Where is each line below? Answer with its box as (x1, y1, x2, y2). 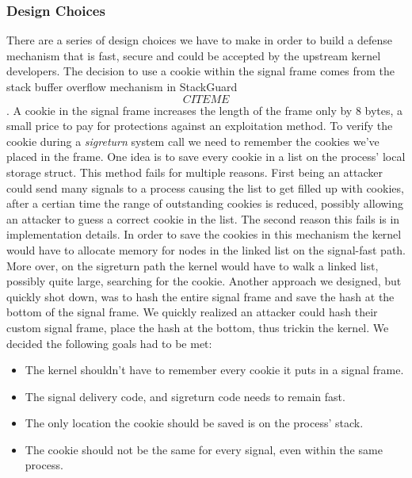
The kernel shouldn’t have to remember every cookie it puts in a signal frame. (25, 361, 404, 378)
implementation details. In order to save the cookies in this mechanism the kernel (6, 226, 402, 243)
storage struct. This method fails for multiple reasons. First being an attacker (6, 163, 383, 180)
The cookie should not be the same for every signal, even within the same (25, 441, 383, 457)
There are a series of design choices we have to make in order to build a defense (6, 32, 392, 48)
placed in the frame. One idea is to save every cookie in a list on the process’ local (6, 148, 406, 165)
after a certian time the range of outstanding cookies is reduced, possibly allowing (6, 195, 404, 212)
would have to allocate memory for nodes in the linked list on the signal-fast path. (6, 241, 406, 258)
